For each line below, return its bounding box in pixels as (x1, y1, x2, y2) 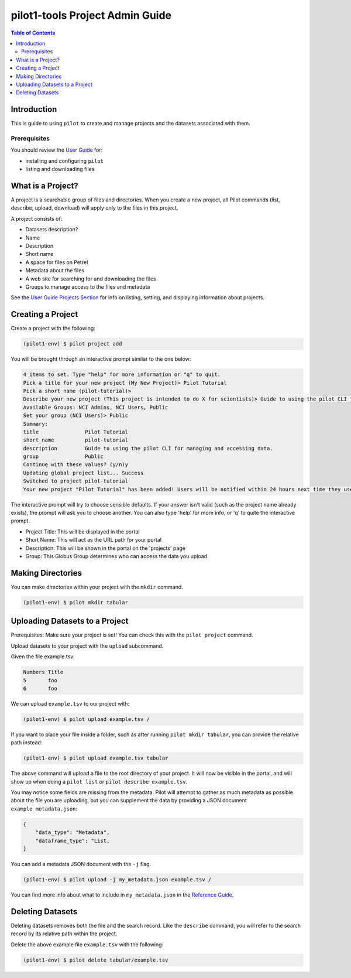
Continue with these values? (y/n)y (23, 461, 129, 468)
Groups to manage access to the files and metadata (25, 283, 150, 290)
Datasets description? (25, 226, 78, 233)
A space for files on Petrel (25, 258, 88, 266)
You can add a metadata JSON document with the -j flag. (11, 860, 152, 867)
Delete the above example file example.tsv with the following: (11, 941, 164, 948)
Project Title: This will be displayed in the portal (25, 528, 140, 535)
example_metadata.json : (11, 805, 78, 812)
